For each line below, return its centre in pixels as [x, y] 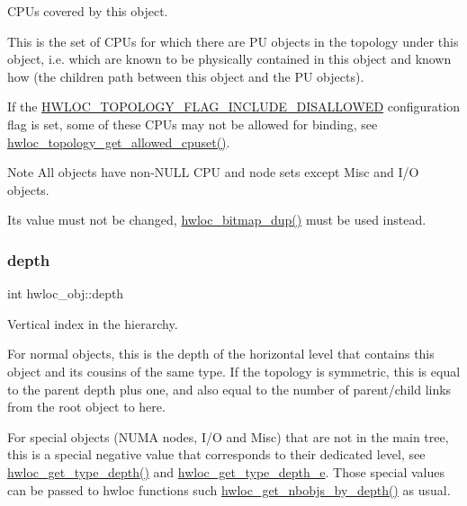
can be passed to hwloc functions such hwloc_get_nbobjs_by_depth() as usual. [229, 489]
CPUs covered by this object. [88, 11]
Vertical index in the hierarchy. [93, 323]
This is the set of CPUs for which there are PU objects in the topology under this [233, 41]
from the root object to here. [86, 407]
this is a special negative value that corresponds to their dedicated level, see [216, 454]
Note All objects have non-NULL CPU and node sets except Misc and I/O [213, 172]
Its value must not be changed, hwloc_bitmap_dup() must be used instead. [217, 220]
